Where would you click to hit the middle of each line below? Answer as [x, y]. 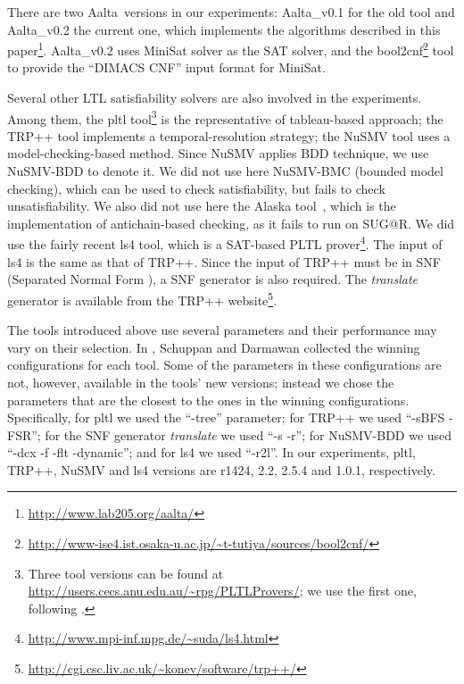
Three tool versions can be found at [126, 573]
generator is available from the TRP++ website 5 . [142, 298]
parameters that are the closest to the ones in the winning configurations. [208, 400]
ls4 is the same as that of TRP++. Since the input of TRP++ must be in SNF [224, 261]
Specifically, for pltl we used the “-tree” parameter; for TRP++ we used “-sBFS [226, 417]
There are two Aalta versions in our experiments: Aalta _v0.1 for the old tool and [231, 12]
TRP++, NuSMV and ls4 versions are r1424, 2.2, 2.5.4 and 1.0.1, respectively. [221, 469]
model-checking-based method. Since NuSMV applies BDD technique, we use [218, 153]
